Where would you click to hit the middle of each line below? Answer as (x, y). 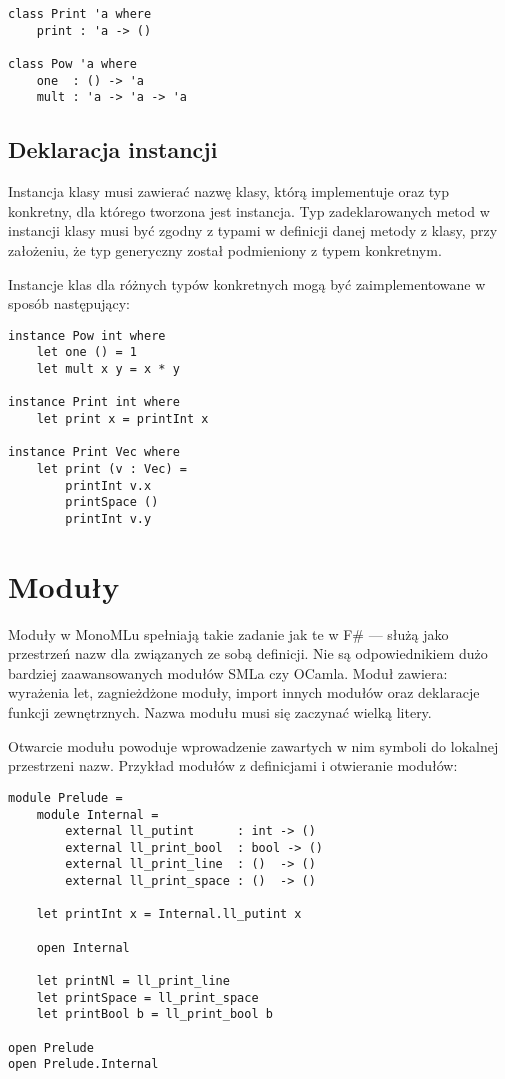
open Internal (83, 947)
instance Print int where (94, 402)
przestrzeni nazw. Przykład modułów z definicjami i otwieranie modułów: (233, 765)
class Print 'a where (80, 14)
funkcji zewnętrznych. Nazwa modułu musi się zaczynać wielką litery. (220, 712)
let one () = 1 (86, 352)
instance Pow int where (87, 335)
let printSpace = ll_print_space (147, 997)
